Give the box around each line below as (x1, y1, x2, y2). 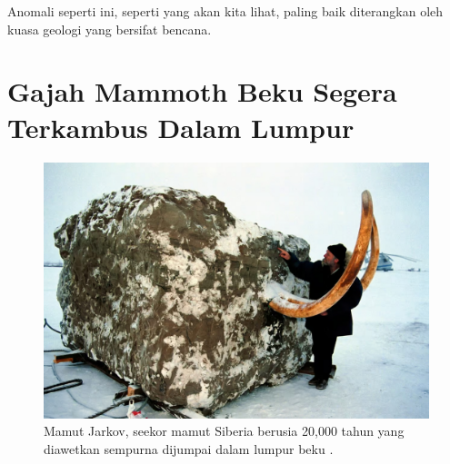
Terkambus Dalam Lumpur (7, 108, 355, 145)
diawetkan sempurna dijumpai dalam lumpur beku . (44, 439, 334, 459)
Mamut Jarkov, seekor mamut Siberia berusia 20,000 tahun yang (44, 421, 405, 440)
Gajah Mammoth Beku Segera (7, 73, 397, 110)
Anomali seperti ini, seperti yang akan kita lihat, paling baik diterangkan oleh (7, 2, 444, 20)
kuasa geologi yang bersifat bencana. (7, 19, 212, 38)
